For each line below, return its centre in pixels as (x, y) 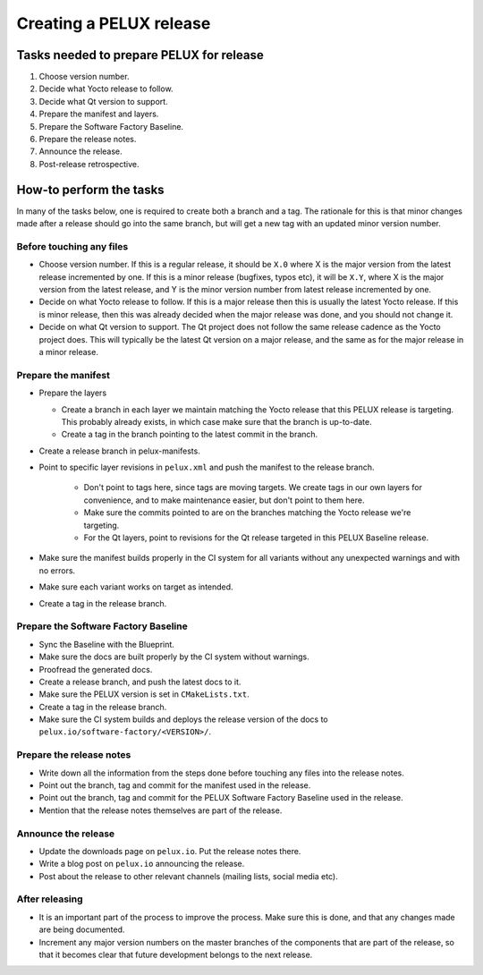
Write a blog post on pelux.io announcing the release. (142, 864)
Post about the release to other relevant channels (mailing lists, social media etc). (189, 876)
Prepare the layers (73, 393)
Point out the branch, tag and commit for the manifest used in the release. (175, 785)
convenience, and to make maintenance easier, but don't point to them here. (224, 500)
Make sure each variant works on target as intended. (136, 587)
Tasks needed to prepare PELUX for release (140, 55)
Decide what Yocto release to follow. (106, 89)
